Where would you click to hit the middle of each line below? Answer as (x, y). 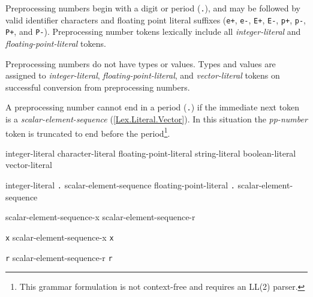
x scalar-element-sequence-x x (60, 237)
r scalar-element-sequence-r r (59, 257)
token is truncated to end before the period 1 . (88, 132)
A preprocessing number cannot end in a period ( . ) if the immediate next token (153, 107)
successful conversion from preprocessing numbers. (98, 87)
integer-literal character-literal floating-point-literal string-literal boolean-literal (151, 153)
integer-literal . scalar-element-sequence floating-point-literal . (120, 185)
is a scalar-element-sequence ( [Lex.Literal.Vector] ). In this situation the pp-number (156, 119)
